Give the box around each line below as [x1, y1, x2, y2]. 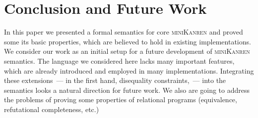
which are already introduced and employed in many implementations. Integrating [4, 65, 254, 76]
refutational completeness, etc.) [4, 104, 99, 114]
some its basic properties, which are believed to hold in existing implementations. [4, 36, 251, 46]
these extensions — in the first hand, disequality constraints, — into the [4, 75, 226, 85]
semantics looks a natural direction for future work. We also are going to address [4, 84, 250, 95]
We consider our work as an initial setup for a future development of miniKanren [4, 46, 250, 56]
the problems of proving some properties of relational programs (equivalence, [4, 94, 237, 105]
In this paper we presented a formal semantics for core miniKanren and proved [4, 27, 243, 37]
